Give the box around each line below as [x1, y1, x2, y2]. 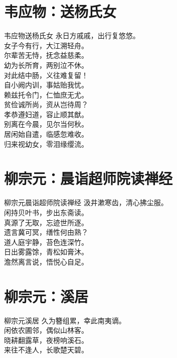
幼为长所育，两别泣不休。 [4, 59, 88, 70]
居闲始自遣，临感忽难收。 [4, 129, 88, 139]
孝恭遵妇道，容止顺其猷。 [4, 109, 88, 119]
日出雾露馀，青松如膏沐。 [4, 246, 88, 257]
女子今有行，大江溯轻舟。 [4, 40, 88, 50]
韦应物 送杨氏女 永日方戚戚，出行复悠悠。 [4, 30, 140, 41]
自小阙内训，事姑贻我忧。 [4, 79, 88, 90]
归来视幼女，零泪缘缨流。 [4, 138, 88, 149]
